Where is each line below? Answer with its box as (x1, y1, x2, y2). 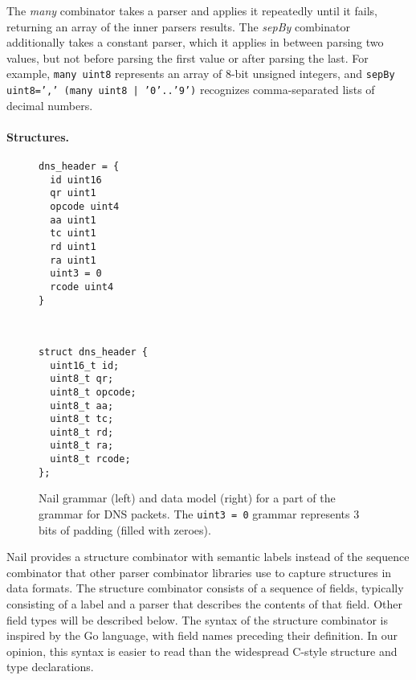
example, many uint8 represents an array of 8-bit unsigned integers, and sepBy (6, 65, 395, 82)
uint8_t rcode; (50, 453, 131, 465)
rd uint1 (50, 241, 96, 253)
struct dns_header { (39, 346, 149, 358)
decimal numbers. (6, 96, 93, 113)
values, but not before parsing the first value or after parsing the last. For (6, 49, 369, 66)
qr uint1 (50, 187, 96, 199)
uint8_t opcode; (50, 386, 137, 398)
